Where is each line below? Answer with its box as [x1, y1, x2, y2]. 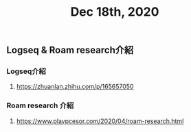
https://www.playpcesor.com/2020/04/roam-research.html [16, 117, 184, 125]
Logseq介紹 [6, 66, 46, 76]
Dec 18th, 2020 [70, 4, 159, 20]
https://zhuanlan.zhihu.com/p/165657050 [16, 83, 134, 91]
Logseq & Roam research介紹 [6, 44, 134, 56]
